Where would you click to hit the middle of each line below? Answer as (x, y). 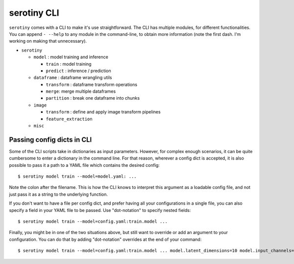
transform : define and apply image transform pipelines (103, 112)
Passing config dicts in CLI (50, 140)
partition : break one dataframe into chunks (93, 98)
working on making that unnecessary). (48, 41)
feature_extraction (69, 119)
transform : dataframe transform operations (91, 84)
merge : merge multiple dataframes (81, 91)
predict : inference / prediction (78, 71)
